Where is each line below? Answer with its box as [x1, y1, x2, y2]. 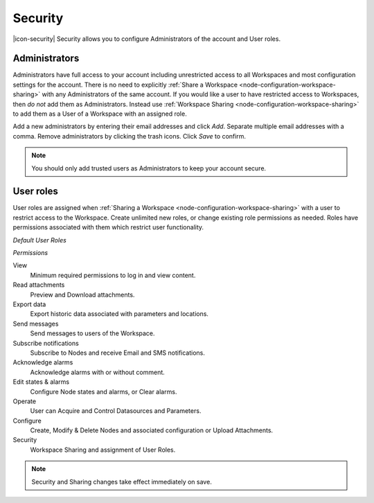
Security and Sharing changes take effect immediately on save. [31, 477, 213, 486]
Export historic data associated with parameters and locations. [30, 310, 209, 318]
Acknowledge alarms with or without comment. [30, 368, 166, 376]
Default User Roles [12, 236, 67, 244]
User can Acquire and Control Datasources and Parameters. [30, 407, 202, 415]
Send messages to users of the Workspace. [30, 329, 155, 337]
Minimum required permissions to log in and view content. [30, 271, 196, 279]
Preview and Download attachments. [30, 290, 135, 299]
